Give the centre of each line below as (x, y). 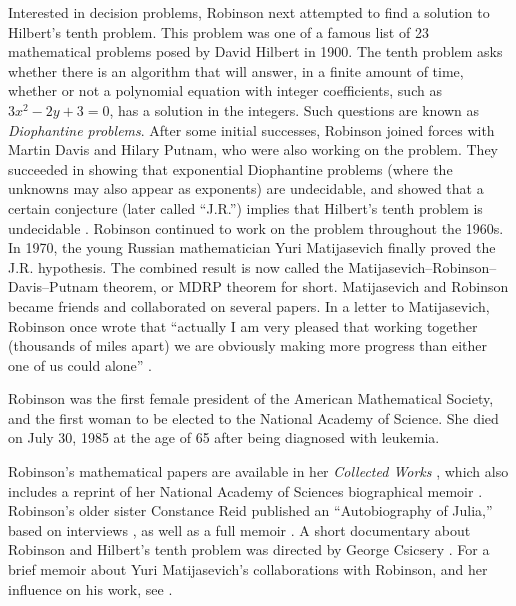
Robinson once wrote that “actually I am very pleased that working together (243, 325)
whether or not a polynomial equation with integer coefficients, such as (225, 90)
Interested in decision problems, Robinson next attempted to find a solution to (249, 12)
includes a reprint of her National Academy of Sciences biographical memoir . (245, 490)
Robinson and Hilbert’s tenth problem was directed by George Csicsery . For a (249, 549)
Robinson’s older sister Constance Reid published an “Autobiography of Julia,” (250, 510)
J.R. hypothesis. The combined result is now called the (176, 266)
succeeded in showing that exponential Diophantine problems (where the (230, 168)
